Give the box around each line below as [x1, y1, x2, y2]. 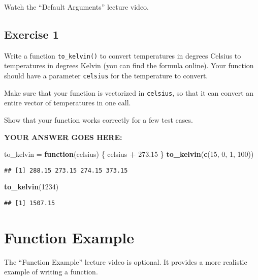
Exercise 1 [4, 26, 59, 42]
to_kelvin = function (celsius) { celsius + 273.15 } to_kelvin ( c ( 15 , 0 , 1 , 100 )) [4, 149, 254, 159]
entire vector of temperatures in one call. [4, 97, 131, 108]
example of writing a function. [4, 266, 98, 277]
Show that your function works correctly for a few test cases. [4, 114, 193, 125]
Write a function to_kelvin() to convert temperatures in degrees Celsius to [4, 50, 241, 61]
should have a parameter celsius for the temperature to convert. [4, 70, 208, 81]
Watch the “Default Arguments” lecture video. [4, 2, 149, 12]
